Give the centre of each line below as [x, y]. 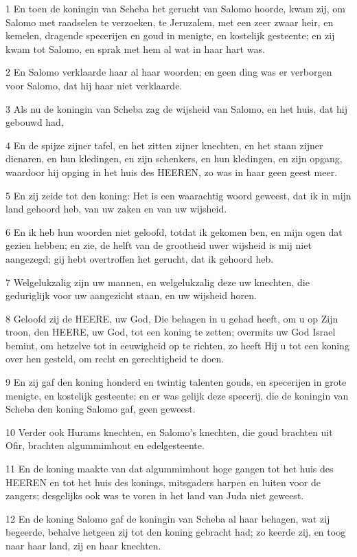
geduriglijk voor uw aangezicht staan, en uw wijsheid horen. [131, 295]
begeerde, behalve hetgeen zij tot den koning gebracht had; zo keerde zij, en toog [176, 532]
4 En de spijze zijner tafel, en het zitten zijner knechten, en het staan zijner [164, 145]
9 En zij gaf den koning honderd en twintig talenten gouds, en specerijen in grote [176, 382]
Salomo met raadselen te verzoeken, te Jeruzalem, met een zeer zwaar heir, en [170, 22]
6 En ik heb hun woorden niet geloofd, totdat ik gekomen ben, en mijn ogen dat [174, 231]
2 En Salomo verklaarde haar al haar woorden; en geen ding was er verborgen [169, 72]
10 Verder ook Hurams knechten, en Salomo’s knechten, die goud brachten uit [169, 432]
